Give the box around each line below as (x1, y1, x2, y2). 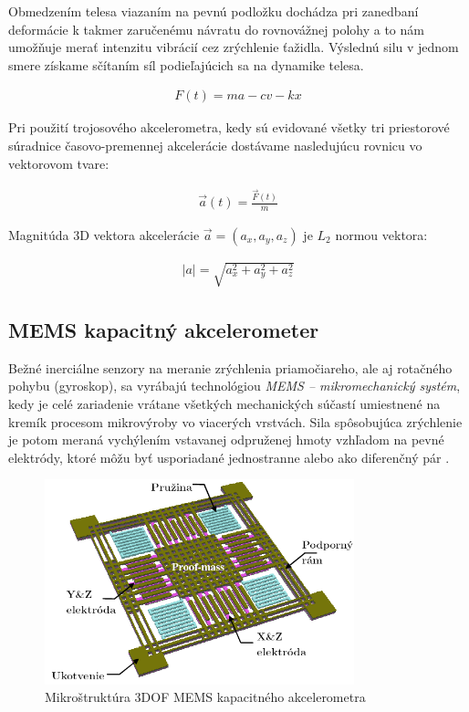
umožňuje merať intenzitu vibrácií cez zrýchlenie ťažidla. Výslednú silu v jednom (8, 37, 459, 57)
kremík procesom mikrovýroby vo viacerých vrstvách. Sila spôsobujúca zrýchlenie (8, 412, 463, 431)
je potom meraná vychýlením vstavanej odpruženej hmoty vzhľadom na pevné (8, 430, 444, 449)
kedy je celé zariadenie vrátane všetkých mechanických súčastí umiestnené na (8, 393, 441, 413)
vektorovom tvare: (8, 153, 109, 173)
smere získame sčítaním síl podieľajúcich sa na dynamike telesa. (8, 55, 364, 74)
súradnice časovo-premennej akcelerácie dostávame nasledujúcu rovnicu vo (8, 136, 422, 154)
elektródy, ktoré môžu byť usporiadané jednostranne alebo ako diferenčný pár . (8, 447, 450, 466)
